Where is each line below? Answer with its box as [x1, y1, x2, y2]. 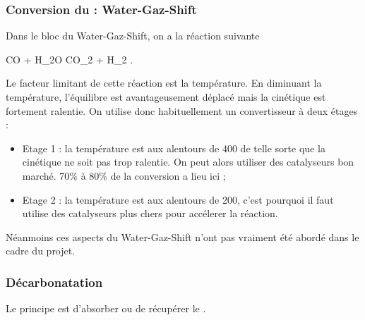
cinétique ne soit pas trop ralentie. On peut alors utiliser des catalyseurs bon [22, 154, 354, 169]
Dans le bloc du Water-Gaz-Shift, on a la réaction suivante [6, 28, 260, 43]
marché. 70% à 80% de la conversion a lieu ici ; [22, 168, 226, 183]
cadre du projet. [6, 243, 76, 258]
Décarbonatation [6, 273, 103, 290]
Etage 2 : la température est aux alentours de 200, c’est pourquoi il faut [22, 192, 334, 207]
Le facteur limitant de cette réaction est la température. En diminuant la [6, 75, 322, 90]
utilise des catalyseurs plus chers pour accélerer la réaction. [22, 206, 278, 221]
